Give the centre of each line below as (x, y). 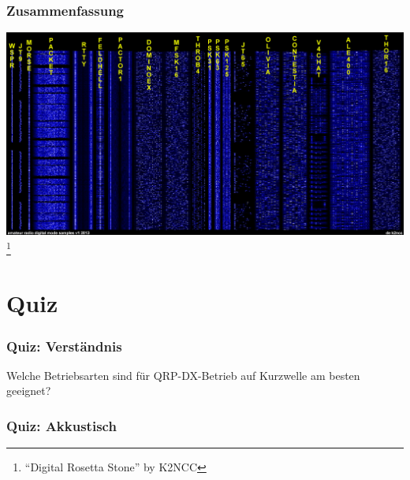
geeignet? (29, 391)
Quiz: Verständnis (64, 346)
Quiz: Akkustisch (61, 425)
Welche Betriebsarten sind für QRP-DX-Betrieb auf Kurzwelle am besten (183, 375)
